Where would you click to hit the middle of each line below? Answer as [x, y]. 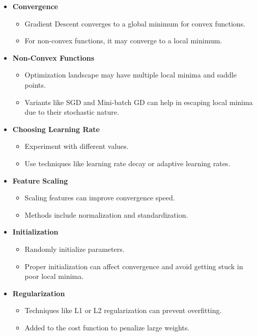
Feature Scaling [40, 180]
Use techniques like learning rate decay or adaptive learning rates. [127, 163]
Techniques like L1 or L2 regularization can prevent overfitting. [123, 310]
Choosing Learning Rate [56, 129]
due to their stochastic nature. [72, 112]
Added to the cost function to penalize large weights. [107, 327]
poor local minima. [54, 276]
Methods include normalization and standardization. [106, 214]
